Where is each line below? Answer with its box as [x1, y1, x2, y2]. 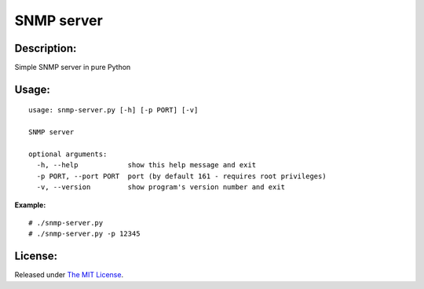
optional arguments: [28, 150, 108, 159]
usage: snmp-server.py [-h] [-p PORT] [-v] [28, 106, 199, 115]
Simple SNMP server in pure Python [14, 63, 131, 72]
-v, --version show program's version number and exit [36, 183, 286, 192]
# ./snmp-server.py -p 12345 [28, 229, 141, 239]
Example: [14, 200, 46, 210]
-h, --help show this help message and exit [36, 161, 257, 170]
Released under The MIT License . [14, 270, 124, 280]
